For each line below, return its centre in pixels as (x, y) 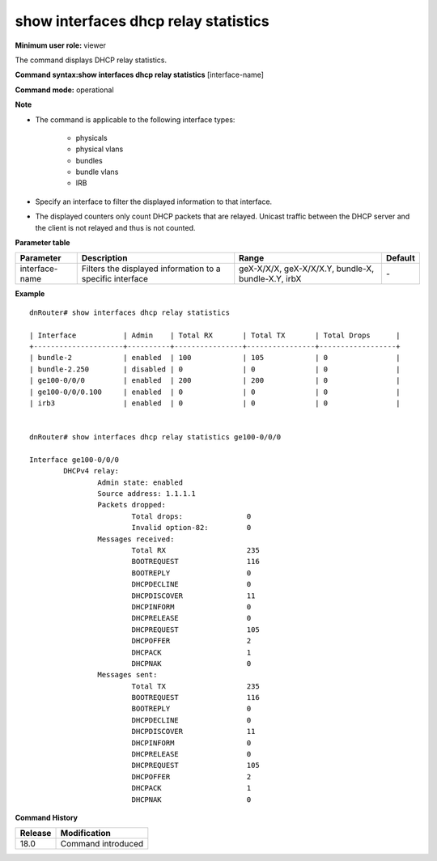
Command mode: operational (64, 90)
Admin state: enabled (140, 482)
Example (30, 294)
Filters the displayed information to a (151, 269)
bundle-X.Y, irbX (270, 279)
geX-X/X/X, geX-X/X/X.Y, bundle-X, (307, 269)
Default (401, 258)
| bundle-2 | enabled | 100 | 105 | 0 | (215, 358)
